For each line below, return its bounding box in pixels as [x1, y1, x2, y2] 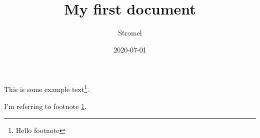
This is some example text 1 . [4, 82, 89, 94]
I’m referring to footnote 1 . [4, 100, 87, 111]
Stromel [118, 27, 142, 38]
